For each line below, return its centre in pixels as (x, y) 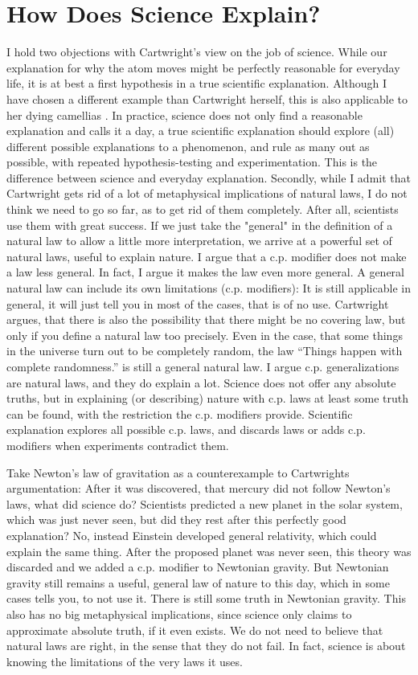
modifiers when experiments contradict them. (118, 445)
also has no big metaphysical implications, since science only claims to (179, 614)
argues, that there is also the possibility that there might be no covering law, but (206, 319)
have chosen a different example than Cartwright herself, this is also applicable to (207, 98)
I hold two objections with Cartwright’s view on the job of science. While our (197, 52)
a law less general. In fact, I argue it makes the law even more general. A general (205, 272)
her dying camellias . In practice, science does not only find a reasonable (184, 115)
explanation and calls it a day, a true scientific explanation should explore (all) (201, 131)
